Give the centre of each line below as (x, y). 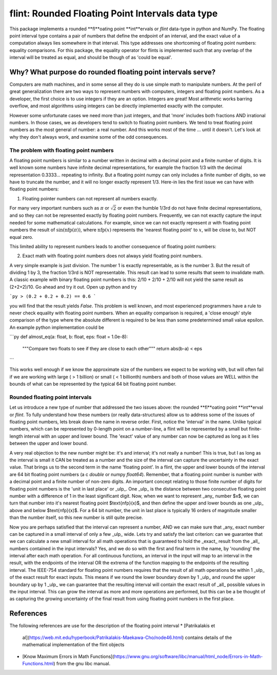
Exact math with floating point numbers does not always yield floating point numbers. (112, 256)
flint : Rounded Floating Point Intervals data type (114, 13)
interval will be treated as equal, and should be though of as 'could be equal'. (91, 58)
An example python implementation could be (57, 327)
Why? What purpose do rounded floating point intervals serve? (112, 72)
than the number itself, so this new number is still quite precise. (76, 518)
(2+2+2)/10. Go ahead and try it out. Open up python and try (73, 287)
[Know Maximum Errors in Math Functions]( (68, 656)
